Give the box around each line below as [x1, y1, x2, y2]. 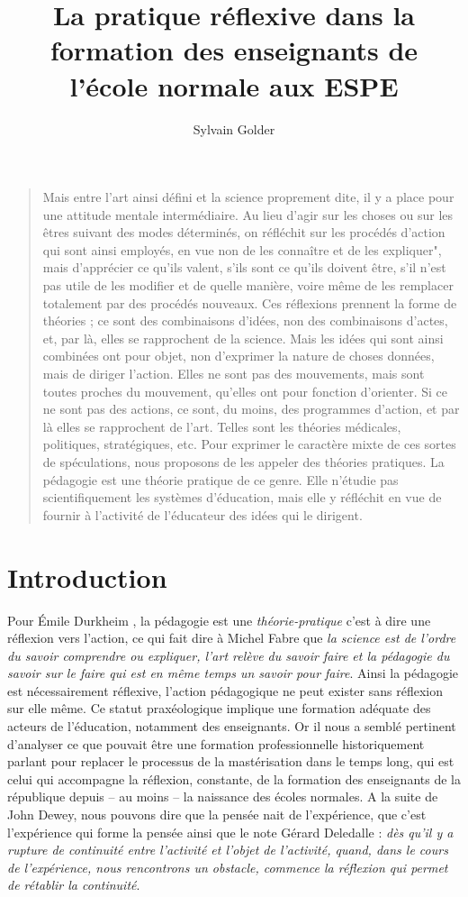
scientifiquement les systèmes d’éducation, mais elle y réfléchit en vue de [42, 488, 442, 507]
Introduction [7, 558, 167, 595]
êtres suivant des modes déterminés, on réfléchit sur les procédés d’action [42, 223, 445, 242]
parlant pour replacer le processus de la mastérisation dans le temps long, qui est [7, 752, 454, 771]
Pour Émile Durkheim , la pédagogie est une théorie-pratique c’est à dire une [7, 610, 431, 629]
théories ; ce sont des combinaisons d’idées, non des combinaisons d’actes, [42, 311, 448, 330]
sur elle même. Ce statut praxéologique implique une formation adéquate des [7, 699, 431, 718]
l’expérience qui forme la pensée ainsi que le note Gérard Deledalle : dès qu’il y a [7, 822, 454, 841]
